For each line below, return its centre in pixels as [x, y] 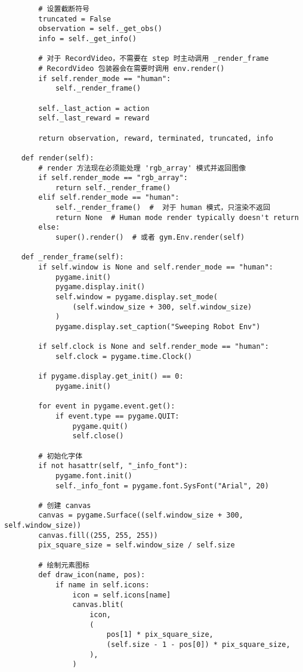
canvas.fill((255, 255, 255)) [98, 535]
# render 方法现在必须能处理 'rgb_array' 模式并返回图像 [142, 168]
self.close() [98, 436]
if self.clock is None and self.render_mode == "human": [154, 347]
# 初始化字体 [61, 456]
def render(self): [58, 158]
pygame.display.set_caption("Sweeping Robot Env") [158, 327]
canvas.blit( [98, 605]
